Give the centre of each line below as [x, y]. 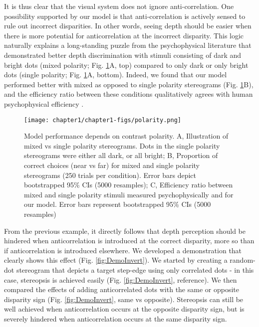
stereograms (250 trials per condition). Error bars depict [110, 175]
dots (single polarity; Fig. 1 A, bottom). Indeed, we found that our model [116, 75]
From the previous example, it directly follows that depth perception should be [125, 231]
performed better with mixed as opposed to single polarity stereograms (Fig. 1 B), [129, 84]
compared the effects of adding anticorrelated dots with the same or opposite [122, 289]
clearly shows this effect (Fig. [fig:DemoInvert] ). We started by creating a [116, 260]
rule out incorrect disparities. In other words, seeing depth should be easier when [128, 26]
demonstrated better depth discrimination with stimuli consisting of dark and [123, 55]
